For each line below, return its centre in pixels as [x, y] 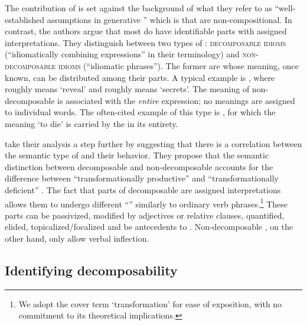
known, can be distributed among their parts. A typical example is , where [140, 77]
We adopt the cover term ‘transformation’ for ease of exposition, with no [150, 303]
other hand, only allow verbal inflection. [77, 238]
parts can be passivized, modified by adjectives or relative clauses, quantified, [145, 215]
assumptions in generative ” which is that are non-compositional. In [169, 19]
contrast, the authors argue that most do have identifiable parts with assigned [146, 31]
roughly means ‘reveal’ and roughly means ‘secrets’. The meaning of [127, 89]
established [25, 19]
